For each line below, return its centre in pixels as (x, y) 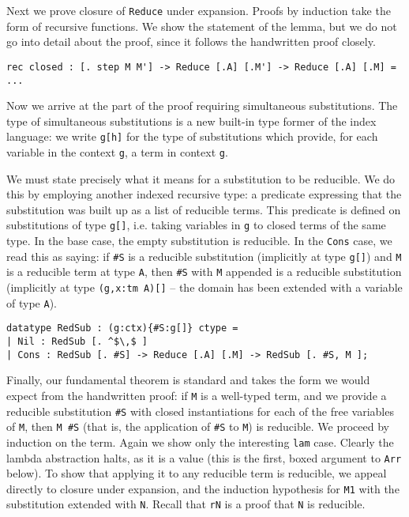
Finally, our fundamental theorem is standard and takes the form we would (188, 380)
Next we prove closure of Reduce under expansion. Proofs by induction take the (199, 10)
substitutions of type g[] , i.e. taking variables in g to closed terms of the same (196, 225)
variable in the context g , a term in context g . (117, 152)
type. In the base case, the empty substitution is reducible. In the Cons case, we (199, 241)
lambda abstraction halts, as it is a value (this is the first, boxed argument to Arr (204, 457)
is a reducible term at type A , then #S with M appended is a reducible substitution (204, 272)
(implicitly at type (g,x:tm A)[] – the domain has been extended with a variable (204, 287)
